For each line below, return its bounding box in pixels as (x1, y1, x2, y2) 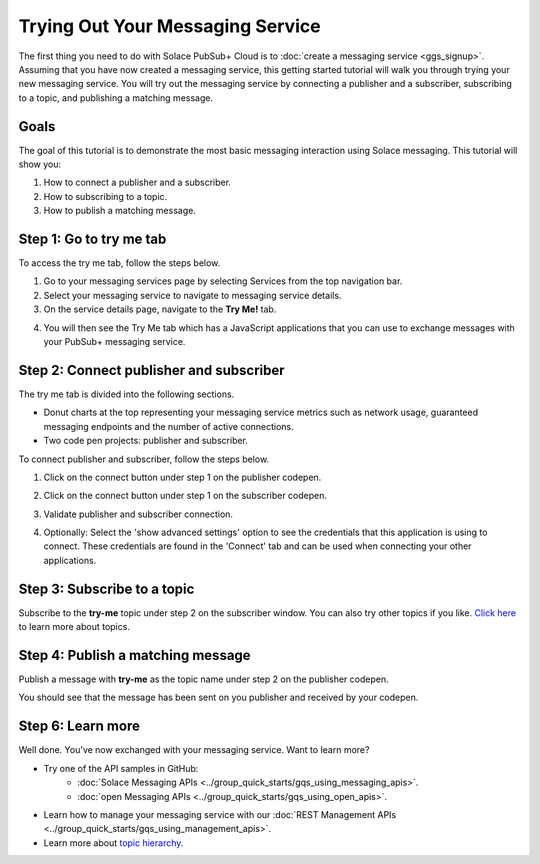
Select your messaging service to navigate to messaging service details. (43, 289, 342, 301)
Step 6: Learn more (18, 718, 140, 735)
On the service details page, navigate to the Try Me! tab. (43, 303, 277, 315)
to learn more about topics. (18, 621, 130, 633)
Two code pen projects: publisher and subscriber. (43, 435, 249, 447)
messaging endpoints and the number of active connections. (43, 420, 294, 432)
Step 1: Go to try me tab (18, 231, 167, 247)
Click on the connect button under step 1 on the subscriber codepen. (43, 490, 328, 502)
